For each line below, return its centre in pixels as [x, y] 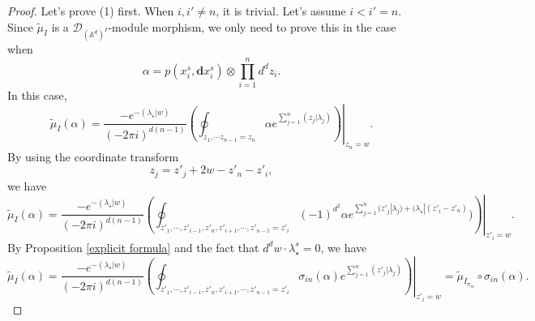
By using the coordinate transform [93, 156]
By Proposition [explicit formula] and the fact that [133, 247]
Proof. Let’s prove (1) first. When [91, 11]
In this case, [37, 95]
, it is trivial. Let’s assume [281, 11]
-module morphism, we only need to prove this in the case [252, 26]
